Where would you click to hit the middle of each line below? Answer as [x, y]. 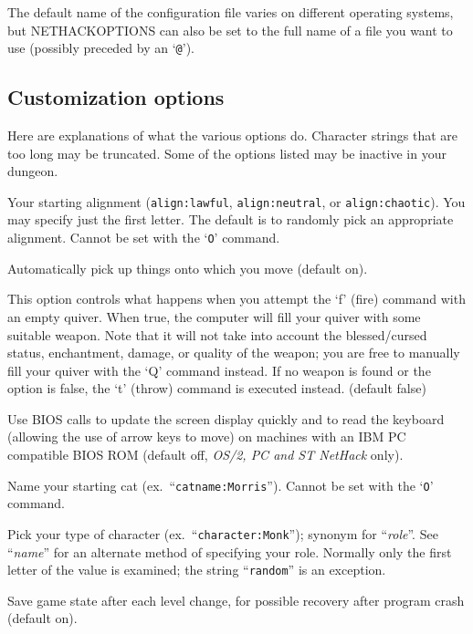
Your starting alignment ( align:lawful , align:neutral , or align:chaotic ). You [236, 201]
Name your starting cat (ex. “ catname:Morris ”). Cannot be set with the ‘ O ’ [221, 485]
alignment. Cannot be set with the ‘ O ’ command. [144, 238]
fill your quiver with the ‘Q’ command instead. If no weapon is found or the [219, 370]
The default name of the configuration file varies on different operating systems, [231, 12]
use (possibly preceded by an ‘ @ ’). [101, 48]
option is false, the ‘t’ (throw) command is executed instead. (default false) [217, 388]
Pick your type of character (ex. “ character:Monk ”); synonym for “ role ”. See [223, 533]
